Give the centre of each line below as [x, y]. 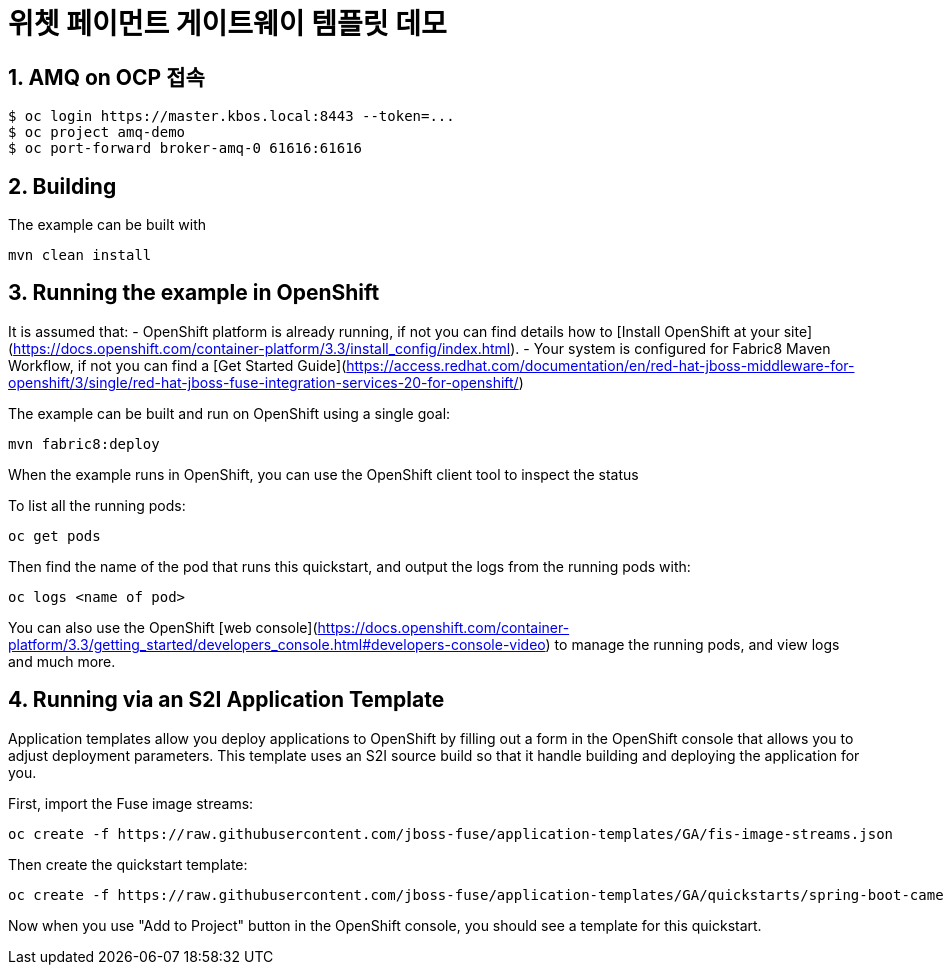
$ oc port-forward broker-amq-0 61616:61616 [185, 148]
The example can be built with [107, 225]
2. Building [62, 186]
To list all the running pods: [97, 505]
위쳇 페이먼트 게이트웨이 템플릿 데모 [227, 24]
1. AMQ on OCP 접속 [106, 77]
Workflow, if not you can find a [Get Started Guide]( [177, 365]
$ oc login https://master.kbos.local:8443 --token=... [231, 116]
